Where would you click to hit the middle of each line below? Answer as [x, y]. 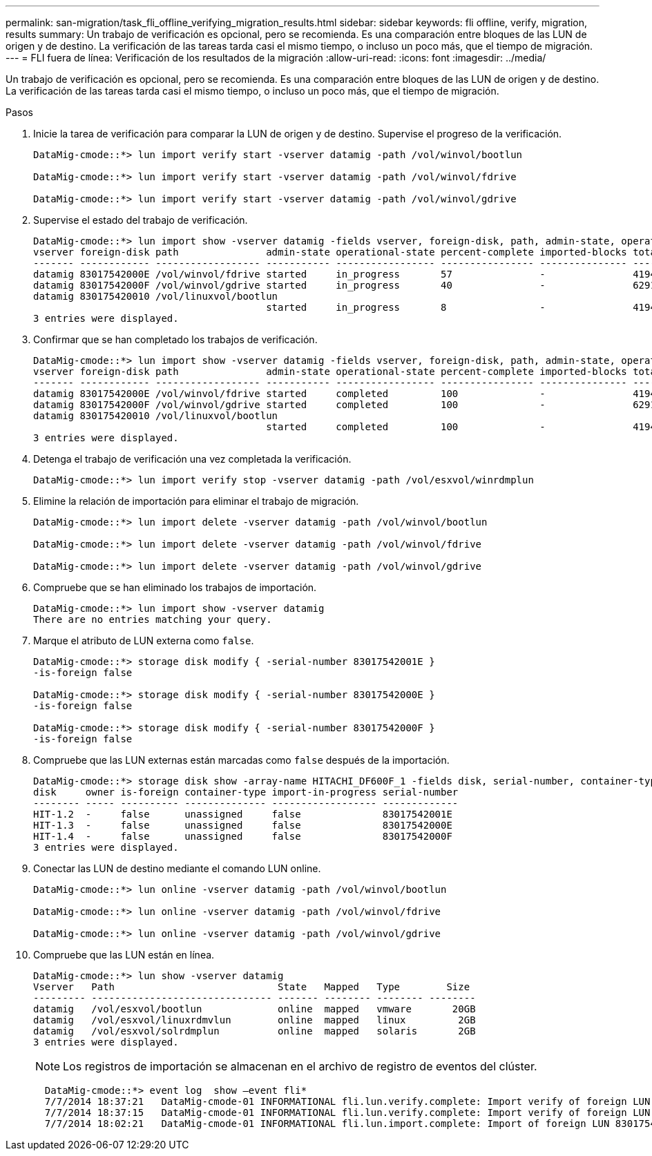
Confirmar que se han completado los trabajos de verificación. [175, 339]
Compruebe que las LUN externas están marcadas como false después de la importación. [241, 760]
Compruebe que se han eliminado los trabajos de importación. [175, 587]
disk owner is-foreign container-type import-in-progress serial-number [246, 792]
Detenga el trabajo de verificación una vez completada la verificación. [192, 459]
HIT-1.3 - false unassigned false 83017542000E [243, 825]
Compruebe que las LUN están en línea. [124, 955]
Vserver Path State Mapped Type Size [252, 987]
